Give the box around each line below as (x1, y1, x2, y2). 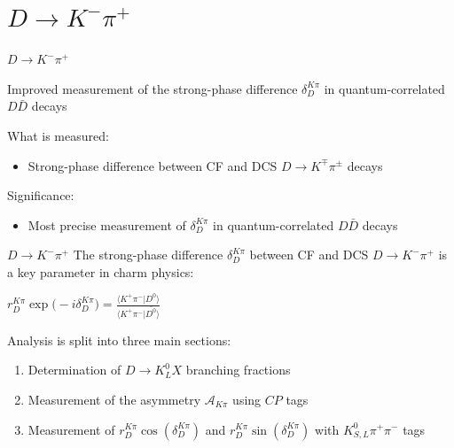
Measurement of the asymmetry (27, 390, 201, 408)
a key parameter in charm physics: (7, 262, 194, 281)
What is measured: (7, 126, 109, 144)
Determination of (27, 360, 121, 379)
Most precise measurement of (27, 215, 186, 234)
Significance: (7, 186, 74, 205)
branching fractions (185, 360, 291, 379)
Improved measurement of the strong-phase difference (7, 79, 298, 97)
